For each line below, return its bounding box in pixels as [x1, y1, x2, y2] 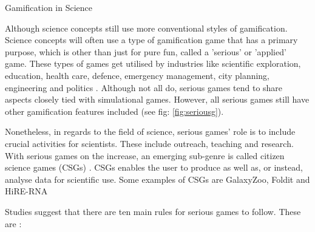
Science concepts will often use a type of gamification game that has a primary [5, 33, 298, 46]
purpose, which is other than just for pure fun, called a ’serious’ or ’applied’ [5, 45, 286, 58]
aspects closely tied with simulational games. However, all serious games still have [5, 93, 310, 106]
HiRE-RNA [5, 185, 48, 197]
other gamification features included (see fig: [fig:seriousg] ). [5, 104, 224, 117]
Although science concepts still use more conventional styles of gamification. [5, 21, 288, 34]
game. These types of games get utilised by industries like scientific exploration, [5, 57, 301, 70]
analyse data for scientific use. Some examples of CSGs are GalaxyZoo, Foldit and [5, 172, 310, 185]
